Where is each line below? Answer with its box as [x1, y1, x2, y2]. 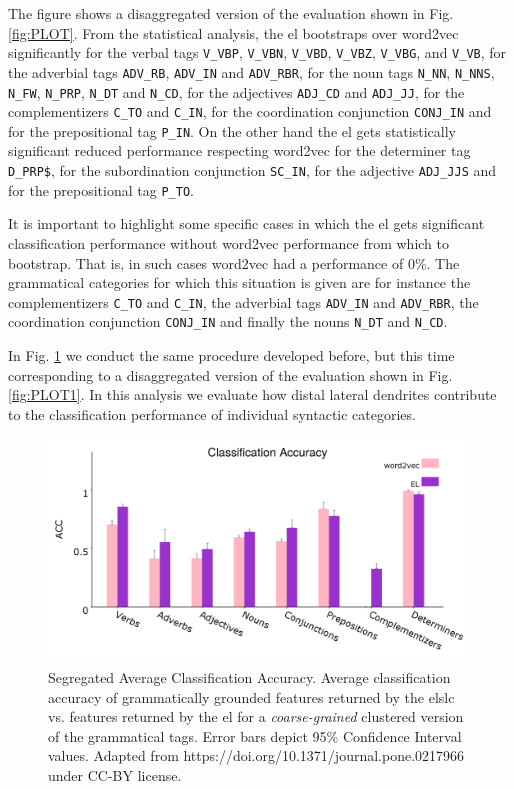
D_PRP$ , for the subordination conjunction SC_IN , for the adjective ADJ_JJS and [8, 160, 497, 181]
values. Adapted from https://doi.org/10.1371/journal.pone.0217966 [48, 745, 465, 766]
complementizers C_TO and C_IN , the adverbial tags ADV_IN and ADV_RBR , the [8, 291, 479, 312]
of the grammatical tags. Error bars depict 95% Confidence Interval [48, 725, 462, 746]
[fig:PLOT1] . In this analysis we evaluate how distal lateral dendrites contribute [8, 384, 497, 405]
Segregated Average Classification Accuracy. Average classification [48, 667, 451, 688]
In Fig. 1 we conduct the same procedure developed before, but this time [8, 345, 455, 366]
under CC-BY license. [48, 765, 182, 786]
